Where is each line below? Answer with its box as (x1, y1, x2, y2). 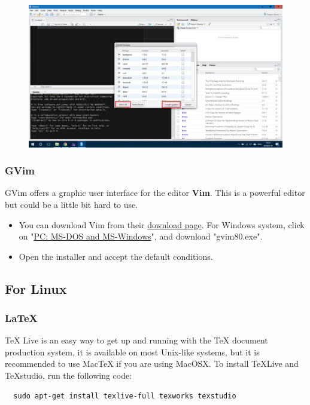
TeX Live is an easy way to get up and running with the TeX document (5, 334, 268, 346)
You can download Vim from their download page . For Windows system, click (19, 218, 305, 231)
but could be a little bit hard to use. (5, 198, 138, 210)
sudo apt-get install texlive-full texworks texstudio (13, 391, 236, 400)
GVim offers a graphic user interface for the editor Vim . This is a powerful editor (5, 186, 305, 199)
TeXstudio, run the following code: (5, 369, 132, 382)
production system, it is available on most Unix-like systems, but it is (5, 345, 260, 358)
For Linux (5, 279, 67, 297)
